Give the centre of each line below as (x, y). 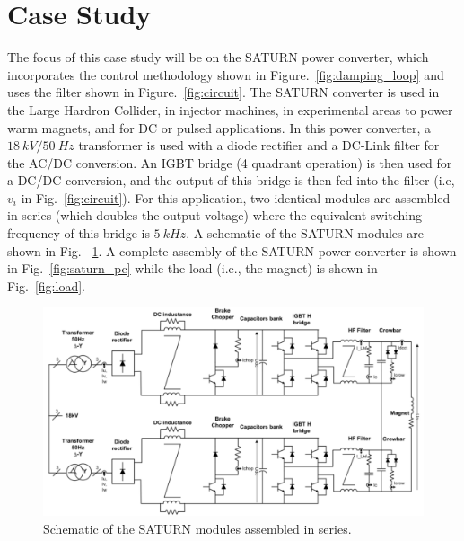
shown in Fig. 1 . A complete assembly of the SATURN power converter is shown (232, 250)
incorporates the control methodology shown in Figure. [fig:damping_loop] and (226, 74)
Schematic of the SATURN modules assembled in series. (197, 528)
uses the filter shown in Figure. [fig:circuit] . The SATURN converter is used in (223, 92)
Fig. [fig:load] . (46, 285)
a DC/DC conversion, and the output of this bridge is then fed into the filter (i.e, (231, 180)
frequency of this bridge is (79, 233)
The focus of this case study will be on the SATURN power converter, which (218, 57)
